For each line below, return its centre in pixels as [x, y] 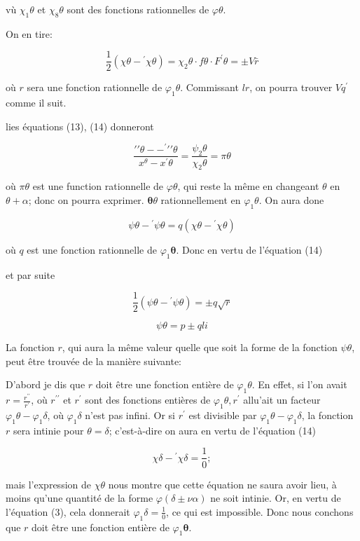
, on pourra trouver [291, 87]
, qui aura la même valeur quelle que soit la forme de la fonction [200, 347]
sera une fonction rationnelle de [95, 87]
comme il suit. [36, 103]
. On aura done [291, 199]
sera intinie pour [48, 430]
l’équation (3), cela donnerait [68, 511]
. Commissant [209, 87]
